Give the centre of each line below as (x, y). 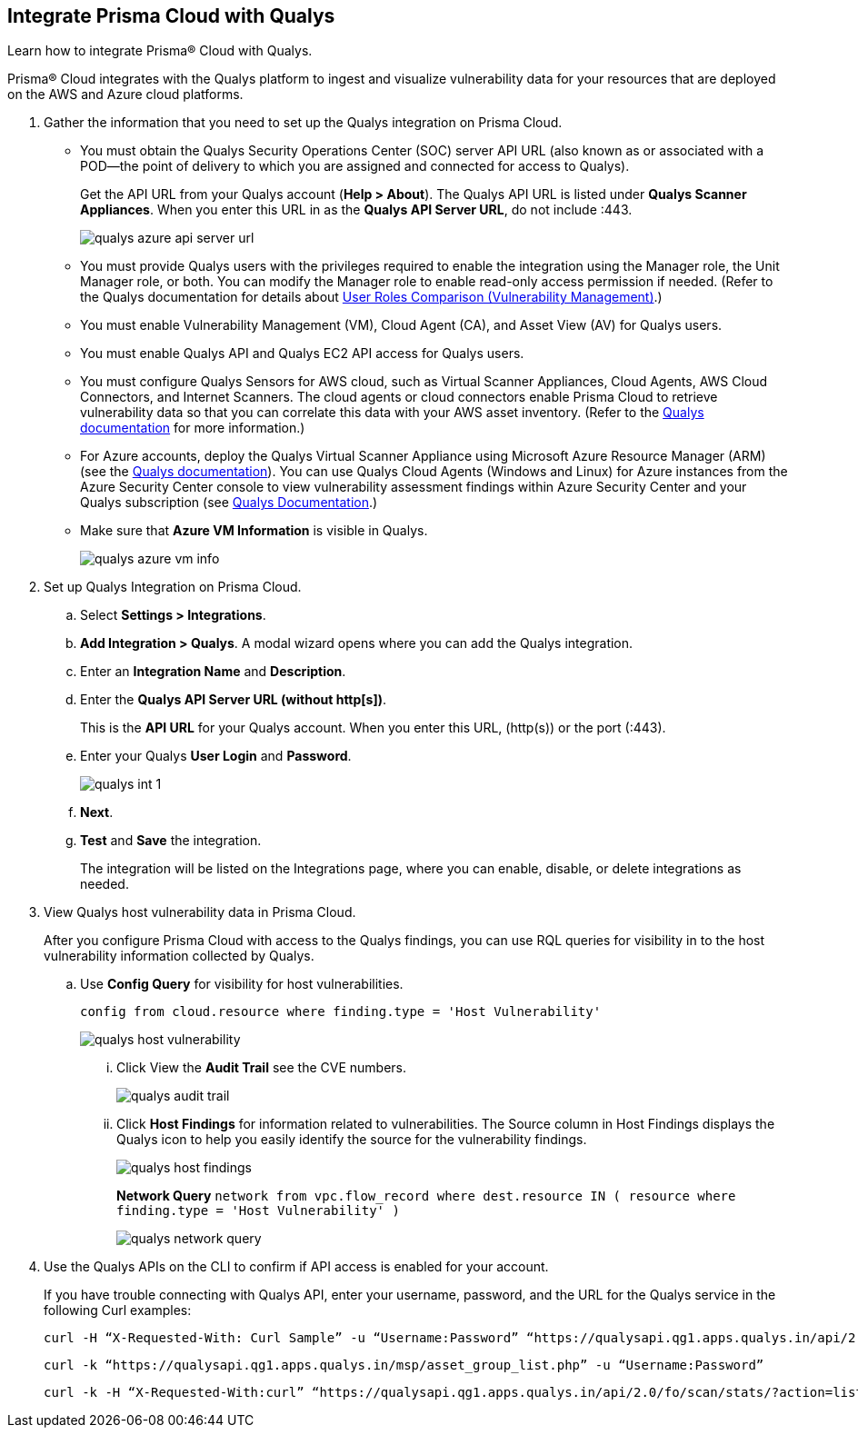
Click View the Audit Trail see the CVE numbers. (261, 1068)
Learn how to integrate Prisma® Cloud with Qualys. (160, 51)
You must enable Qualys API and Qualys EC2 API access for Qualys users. (302, 354)
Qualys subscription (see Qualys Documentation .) (229, 503)
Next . (97, 812)
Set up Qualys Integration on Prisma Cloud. (173, 587)
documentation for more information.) (193, 428)
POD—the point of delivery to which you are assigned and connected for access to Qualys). (355, 166)
